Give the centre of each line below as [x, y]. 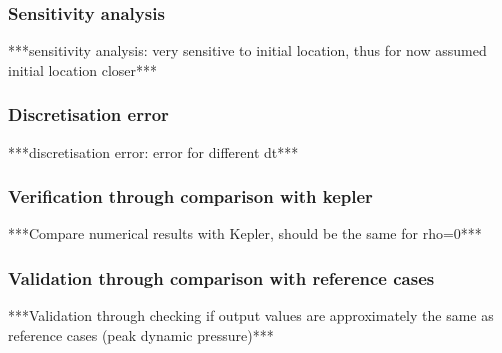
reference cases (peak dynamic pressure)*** [141, 334]
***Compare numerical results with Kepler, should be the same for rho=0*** [245, 233]
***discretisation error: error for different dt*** [153, 151]
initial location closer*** [83, 69]
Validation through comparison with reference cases [221, 277]
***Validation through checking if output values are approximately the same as [251, 315]
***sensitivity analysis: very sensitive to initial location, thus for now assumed [247, 50]
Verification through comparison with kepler [190, 196]
